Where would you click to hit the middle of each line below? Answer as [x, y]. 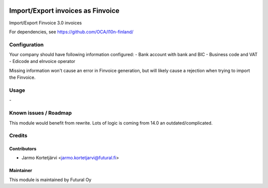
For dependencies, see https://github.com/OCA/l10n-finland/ [71, 32]
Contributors [23, 149]
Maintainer [21, 171]
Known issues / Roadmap [40, 113]
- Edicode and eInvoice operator [42, 62]
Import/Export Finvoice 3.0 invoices [45, 23]
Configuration [27, 45]
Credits [18, 135]
